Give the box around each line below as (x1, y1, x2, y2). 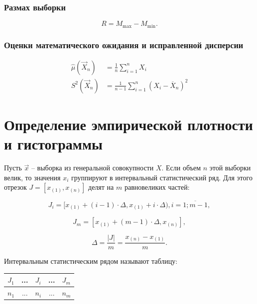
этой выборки (209, 162, 251, 173)
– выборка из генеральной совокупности (31, 162, 154, 173)
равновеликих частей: (124, 182, 190, 192)
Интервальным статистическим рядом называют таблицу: (4, 256, 178, 266)
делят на (88, 182, 114, 192)
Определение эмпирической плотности (4, 114, 253, 135)
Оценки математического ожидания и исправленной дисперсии (4, 38, 244, 51)
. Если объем (161, 162, 201, 173)
